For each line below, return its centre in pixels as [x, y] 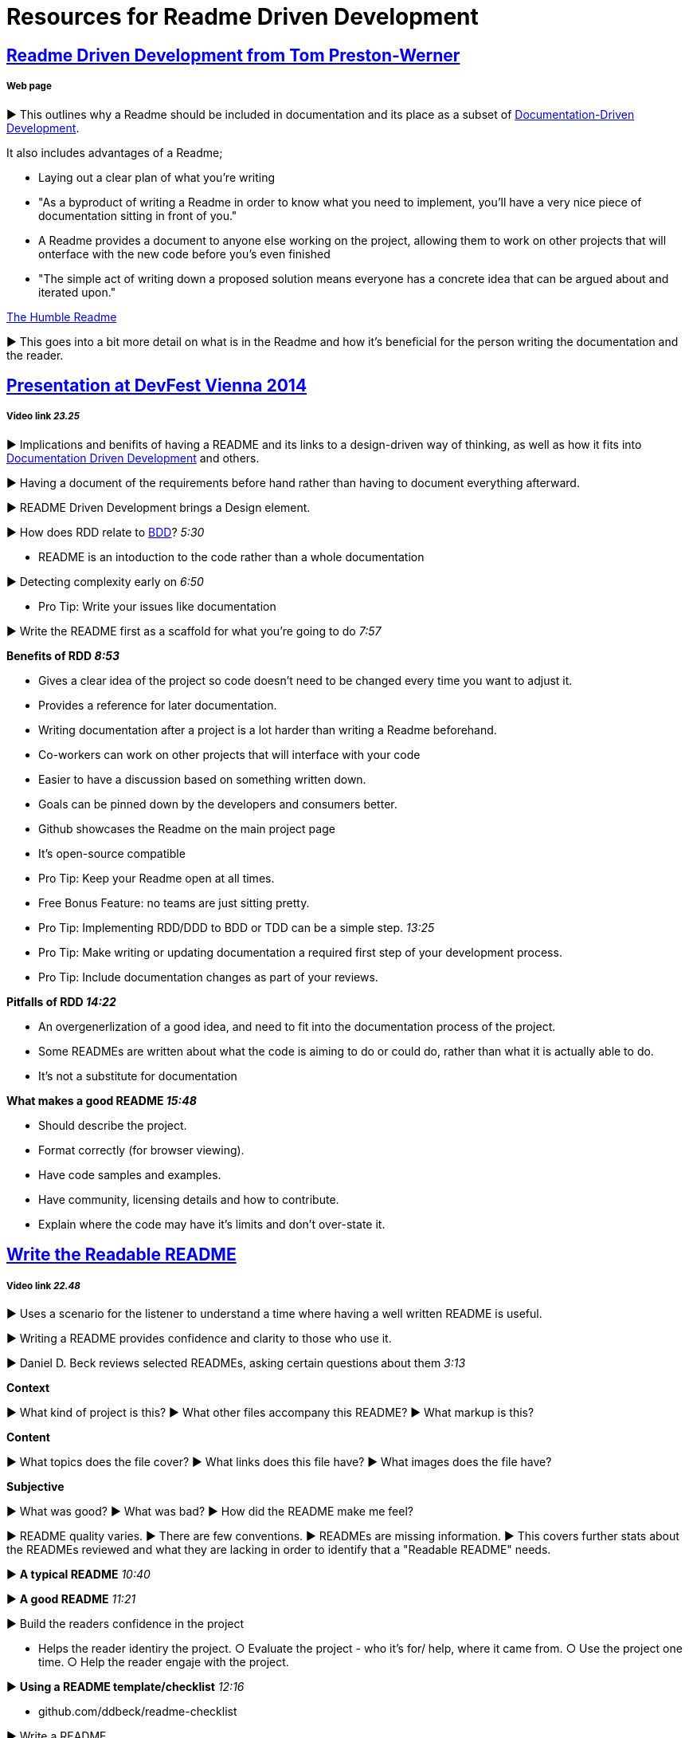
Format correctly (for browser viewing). [141, 1150]
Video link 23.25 [43, 417]
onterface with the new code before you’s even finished [184, 254]
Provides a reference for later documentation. [158, 705]
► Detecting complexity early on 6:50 [105, 581]
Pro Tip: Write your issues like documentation [157, 606]
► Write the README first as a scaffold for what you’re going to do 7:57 [194, 631]
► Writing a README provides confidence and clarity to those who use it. [199, 1338]
